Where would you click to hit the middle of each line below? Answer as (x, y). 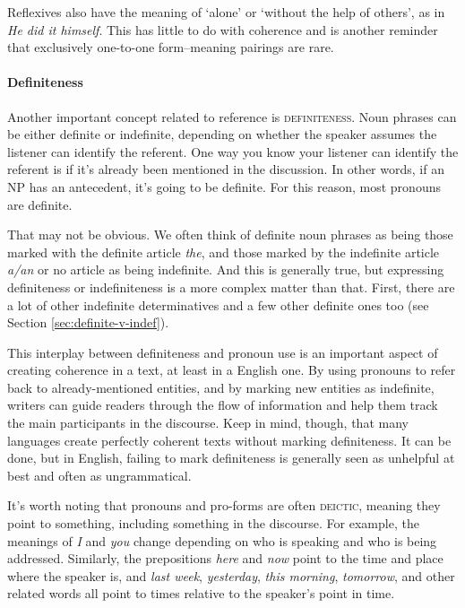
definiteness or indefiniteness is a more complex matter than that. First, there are (231, 287)
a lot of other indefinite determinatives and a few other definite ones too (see (218, 304)
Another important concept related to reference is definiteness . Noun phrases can (232, 116)
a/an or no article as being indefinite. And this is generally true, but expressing (226, 269)
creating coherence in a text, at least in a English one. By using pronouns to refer (232, 370)
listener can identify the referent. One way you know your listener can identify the (233, 151)
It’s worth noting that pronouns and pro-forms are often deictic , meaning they (224, 505)
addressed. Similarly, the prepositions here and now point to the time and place (225, 558)
